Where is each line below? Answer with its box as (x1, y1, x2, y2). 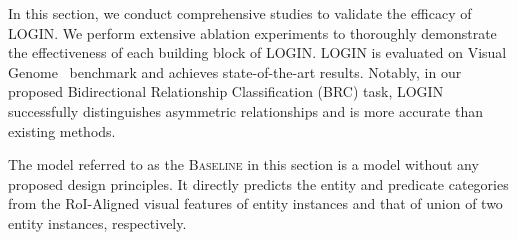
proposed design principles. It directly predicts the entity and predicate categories (8, 173, 509, 194)
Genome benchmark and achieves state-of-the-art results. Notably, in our (8, 61, 462, 82)
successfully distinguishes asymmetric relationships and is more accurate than (8, 100, 483, 121)
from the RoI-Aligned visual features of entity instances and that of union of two (8, 193, 503, 214)
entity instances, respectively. (8, 212, 187, 233)
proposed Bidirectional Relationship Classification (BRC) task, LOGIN (8, 81, 444, 102)
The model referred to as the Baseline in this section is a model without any (8, 154, 479, 175)
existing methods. (8, 120, 116, 141)
